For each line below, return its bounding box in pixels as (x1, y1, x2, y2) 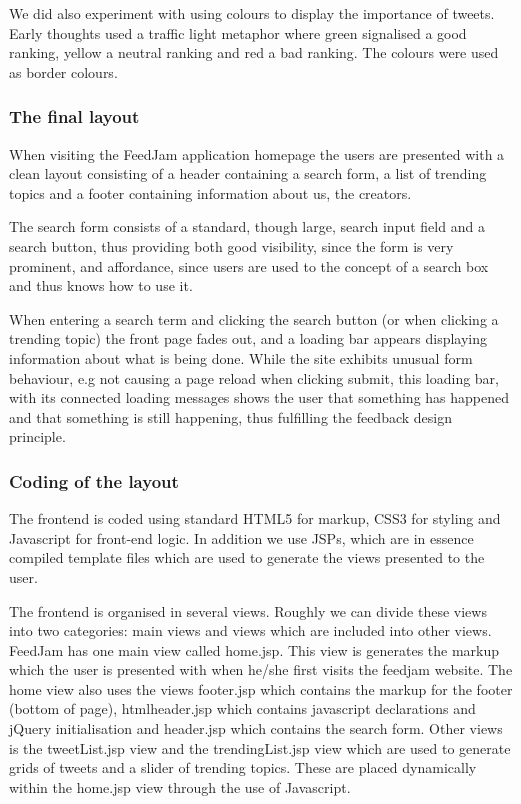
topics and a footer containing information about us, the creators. (9, 182, 412, 203)
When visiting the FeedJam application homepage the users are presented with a (9, 143, 505, 164)
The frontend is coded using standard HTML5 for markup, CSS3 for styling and (9, 508, 501, 529)
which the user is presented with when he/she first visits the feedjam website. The (9, 659, 513, 680)
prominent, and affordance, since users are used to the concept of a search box (9, 255, 489, 276)
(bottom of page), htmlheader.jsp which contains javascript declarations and (9, 698, 476, 719)
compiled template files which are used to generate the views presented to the (9, 547, 485, 568)
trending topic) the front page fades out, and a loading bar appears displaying (9, 328, 488, 349)
